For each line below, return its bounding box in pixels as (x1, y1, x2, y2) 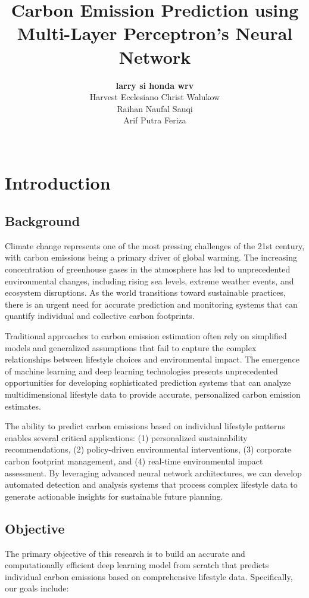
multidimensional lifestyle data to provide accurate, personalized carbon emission (5, 388, 301, 400)
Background (5, 212, 80, 230)
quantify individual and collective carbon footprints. (5, 309, 195, 322)
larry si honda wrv (116, 79, 194, 91)
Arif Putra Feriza (123, 114, 186, 126)
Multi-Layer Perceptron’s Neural (17, 21, 293, 45)
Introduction (5, 171, 111, 195)
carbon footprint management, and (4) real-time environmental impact (5, 454, 263, 467)
